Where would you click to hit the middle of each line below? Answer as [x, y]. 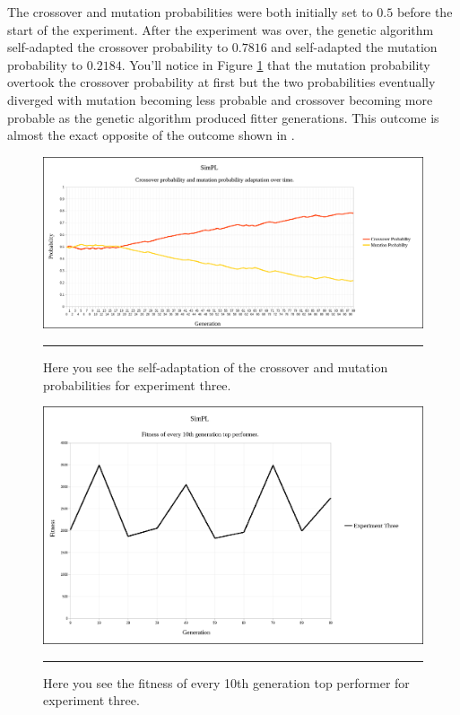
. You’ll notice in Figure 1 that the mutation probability [276, 64]
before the [425, 12]
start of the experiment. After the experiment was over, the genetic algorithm [221, 29]
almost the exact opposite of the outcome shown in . [151, 135]
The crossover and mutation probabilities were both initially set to [190, 12]
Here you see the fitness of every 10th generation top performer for [226, 682]
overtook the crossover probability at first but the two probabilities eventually [221, 82]
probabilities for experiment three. [137, 384]
